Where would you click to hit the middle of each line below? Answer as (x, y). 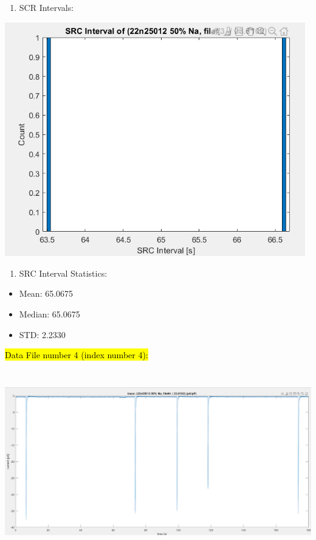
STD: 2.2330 (42, 334)
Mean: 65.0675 (46, 293)
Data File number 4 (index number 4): (77, 355)
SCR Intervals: (46, 7)
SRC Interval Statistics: (63, 273)
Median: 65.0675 (50, 313)
